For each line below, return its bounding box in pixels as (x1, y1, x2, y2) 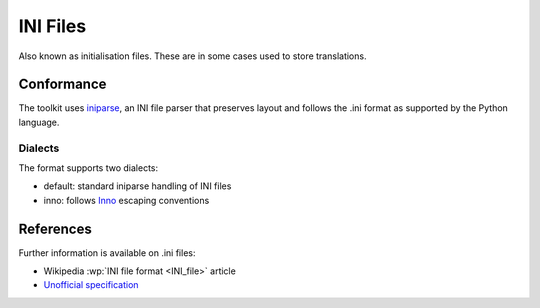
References (18, 220, 92, 237)
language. (18, 116, 60, 128)
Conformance (18, 76, 107, 93)
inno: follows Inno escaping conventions (43, 194, 210, 206)
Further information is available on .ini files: (18, 246, 196, 259)
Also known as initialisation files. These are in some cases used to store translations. (18, 50, 367, 62)
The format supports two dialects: (18, 161, 159, 174)
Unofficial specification (43, 279, 139, 291)
